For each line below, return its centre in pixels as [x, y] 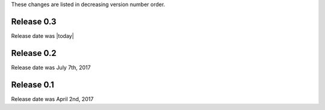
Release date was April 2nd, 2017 [52, 99]
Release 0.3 [34, 21]
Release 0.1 [32, 84]
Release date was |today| [43, 35]
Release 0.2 [34, 53]
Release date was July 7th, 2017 [51, 67]
